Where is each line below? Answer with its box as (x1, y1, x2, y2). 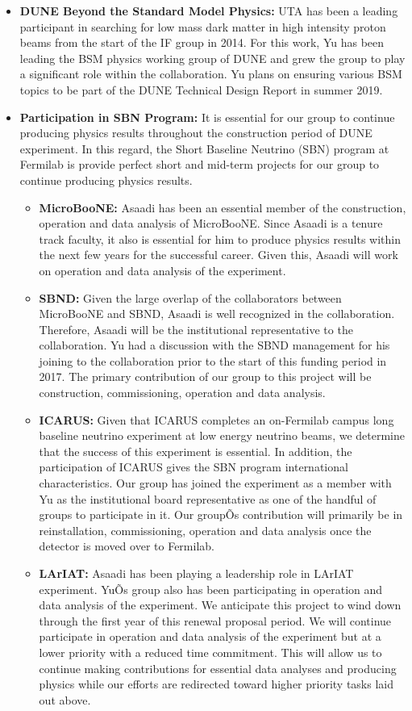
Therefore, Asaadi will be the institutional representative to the (39, 320, 353, 337)
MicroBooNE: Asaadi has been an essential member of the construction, (39, 199, 406, 215)
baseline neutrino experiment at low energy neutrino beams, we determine (39, 427, 405, 444)
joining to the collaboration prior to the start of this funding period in (39, 352, 387, 369)
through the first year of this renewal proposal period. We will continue (39, 612, 392, 629)
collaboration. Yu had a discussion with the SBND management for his (39, 337, 390, 353)
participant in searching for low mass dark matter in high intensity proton (19, 18, 386, 35)
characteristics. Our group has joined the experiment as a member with (39, 475, 392, 491)
